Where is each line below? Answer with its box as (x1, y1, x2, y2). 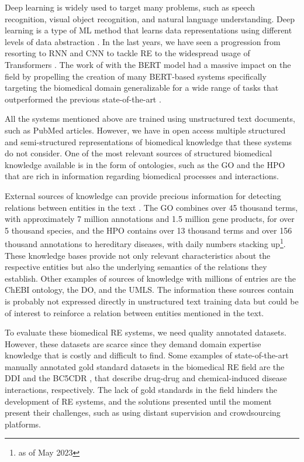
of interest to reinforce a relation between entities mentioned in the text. (5, 306, 264, 319)
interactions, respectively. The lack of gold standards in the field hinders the (5, 384, 278, 396)
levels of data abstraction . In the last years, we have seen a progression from (5, 35, 281, 47)
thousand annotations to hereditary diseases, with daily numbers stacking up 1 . (5, 236, 286, 249)
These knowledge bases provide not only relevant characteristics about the (5, 249, 271, 261)
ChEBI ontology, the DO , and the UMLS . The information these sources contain (5, 283, 294, 296)
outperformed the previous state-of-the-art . (5, 93, 161, 105)
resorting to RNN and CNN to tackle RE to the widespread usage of (5, 47, 250, 59)
